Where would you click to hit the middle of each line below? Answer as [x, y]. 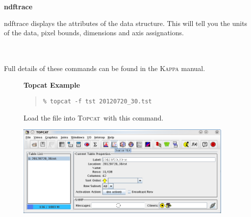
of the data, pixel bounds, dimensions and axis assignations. [94, 33]
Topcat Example [52, 84]
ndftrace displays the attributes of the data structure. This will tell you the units [126, 23]
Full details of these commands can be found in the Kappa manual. [105, 68]
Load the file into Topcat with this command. [94, 117]
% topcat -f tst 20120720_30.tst [97, 102]
